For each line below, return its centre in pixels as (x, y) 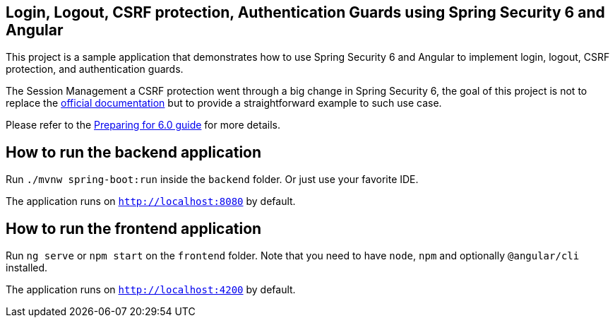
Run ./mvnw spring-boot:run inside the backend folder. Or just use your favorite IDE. (212, 180)
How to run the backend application (134, 152)
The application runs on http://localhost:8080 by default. (151, 201)
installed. (27, 268)
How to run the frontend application (134, 228)
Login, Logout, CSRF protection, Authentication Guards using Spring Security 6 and (305, 12)
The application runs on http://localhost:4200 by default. (151, 290)
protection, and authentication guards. (95, 69)
